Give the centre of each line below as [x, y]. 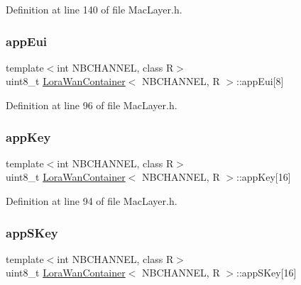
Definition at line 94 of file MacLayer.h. [92, 201]
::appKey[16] [264, 177]
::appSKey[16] [267, 273]
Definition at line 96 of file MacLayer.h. [92, 105]
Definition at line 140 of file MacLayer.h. [94, 9]
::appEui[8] [260, 81]
